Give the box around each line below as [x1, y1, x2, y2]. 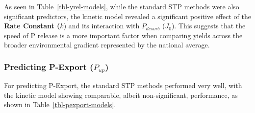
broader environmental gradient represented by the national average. [4, 40, 210, 50]
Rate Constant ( [4, 21, 60, 31]
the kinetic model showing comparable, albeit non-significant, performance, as [4, 90, 238, 100]
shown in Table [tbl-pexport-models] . [4, 99, 116, 110]
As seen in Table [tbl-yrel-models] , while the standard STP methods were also [4, 1, 239, 11]
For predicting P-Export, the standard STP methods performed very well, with [4, 80, 242, 90]
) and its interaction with [63, 21, 140, 31]
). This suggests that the [171, 21, 246, 31]
